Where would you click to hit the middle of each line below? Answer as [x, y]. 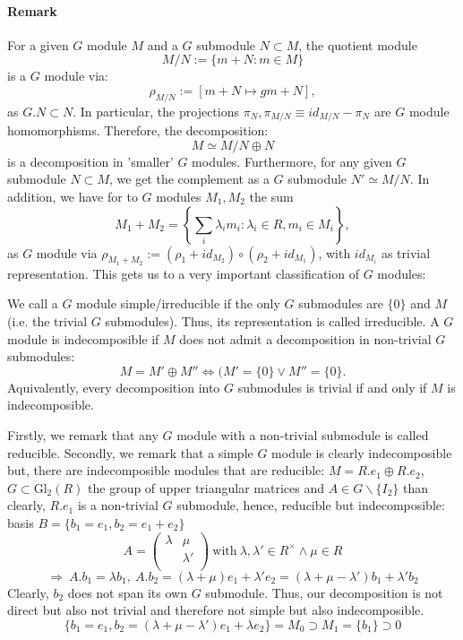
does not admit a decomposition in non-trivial [305, 338]
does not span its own [127, 592]
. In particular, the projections [156, 111]
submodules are [341, 303]
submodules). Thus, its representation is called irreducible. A [272, 321]
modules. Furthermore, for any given [292, 161]
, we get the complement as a [189, 179]
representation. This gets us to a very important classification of [183, 273]
